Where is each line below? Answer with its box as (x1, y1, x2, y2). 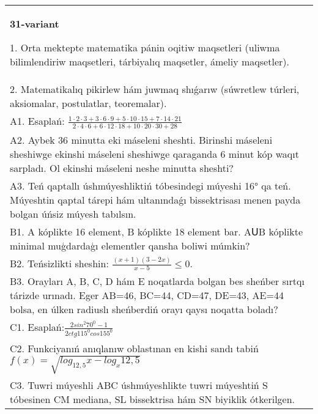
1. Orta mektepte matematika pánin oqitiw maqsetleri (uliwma (10, 40, 280, 54)
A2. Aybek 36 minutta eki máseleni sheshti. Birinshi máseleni (10, 132, 273, 147)
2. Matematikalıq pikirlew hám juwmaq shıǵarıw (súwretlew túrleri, (10, 82, 300, 96)
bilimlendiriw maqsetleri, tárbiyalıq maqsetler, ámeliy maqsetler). (10, 54, 289, 68)
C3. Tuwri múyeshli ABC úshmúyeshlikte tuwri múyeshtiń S (10, 377, 268, 392)
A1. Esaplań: (10, 114, 65, 128)
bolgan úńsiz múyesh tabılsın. (10, 206, 136, 221)
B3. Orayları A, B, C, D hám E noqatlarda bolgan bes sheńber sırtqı (10, 274, 305, 289)
